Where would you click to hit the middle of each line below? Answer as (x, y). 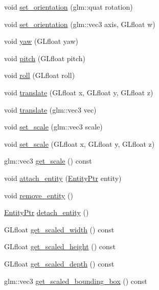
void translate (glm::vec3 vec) (50, 109)
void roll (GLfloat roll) (40, 75)
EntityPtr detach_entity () (47, 212)
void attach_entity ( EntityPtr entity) (63, 178)
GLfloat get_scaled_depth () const (59, 263)
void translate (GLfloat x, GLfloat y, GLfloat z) (79, 92)
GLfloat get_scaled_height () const (60, 246)
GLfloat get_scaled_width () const (59, 229)
